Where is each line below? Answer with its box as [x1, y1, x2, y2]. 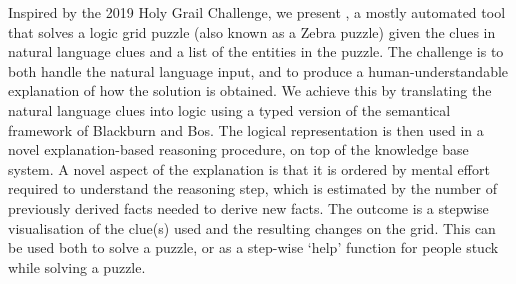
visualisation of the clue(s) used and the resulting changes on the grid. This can [8, 217, 496, 238]
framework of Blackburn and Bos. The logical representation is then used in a [8, 119, 484, 140]
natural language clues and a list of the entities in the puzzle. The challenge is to [8, 41, 504, 62]
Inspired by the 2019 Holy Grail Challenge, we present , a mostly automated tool [8, 2, 506, 22]
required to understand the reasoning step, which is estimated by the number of [8, 178, 498, 199]
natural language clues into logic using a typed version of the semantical [8, 99, 451, 120]
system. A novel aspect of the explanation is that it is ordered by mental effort [8, 158, 490, 179]
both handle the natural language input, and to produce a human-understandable [8, 60, 509, 81]
